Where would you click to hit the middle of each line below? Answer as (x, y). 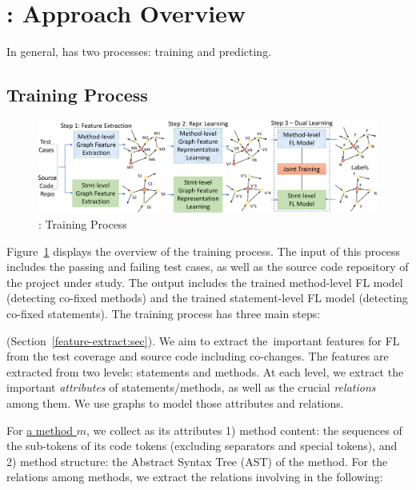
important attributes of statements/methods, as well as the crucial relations (191, 387)
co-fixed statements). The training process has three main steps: (164, 313)
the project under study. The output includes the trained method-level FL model (205, 282)
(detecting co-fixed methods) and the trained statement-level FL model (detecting (207, 298)
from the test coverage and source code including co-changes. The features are (198, 356)
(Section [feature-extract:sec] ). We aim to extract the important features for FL (203, 340)
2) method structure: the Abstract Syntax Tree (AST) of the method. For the (197, 461)
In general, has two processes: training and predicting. (139, 52)
